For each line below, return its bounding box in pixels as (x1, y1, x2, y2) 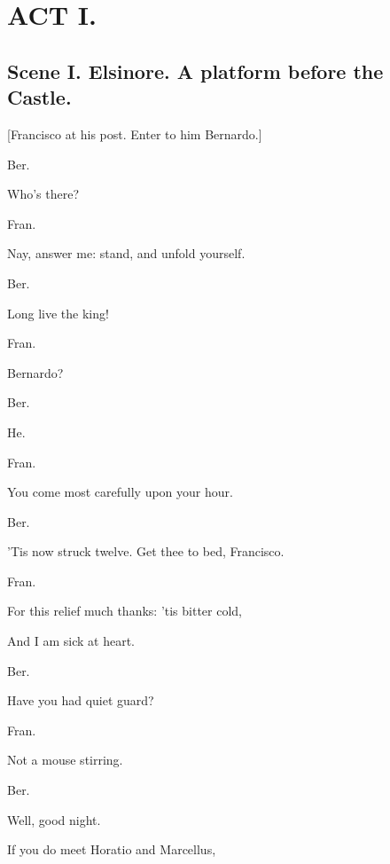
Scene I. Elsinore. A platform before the (7, 57, 384, 84)
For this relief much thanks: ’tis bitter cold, (7, 601, 243, 620)
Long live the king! (7, 303, 109, 322)
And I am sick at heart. (7, 632, 135, 650)
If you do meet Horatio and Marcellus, (7, 840, 216, 859)
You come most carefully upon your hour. (7, 483, 233, 501)
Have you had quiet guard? (7, 691, 154, 710)
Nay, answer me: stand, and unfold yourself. (7, 244, 246, 263)
